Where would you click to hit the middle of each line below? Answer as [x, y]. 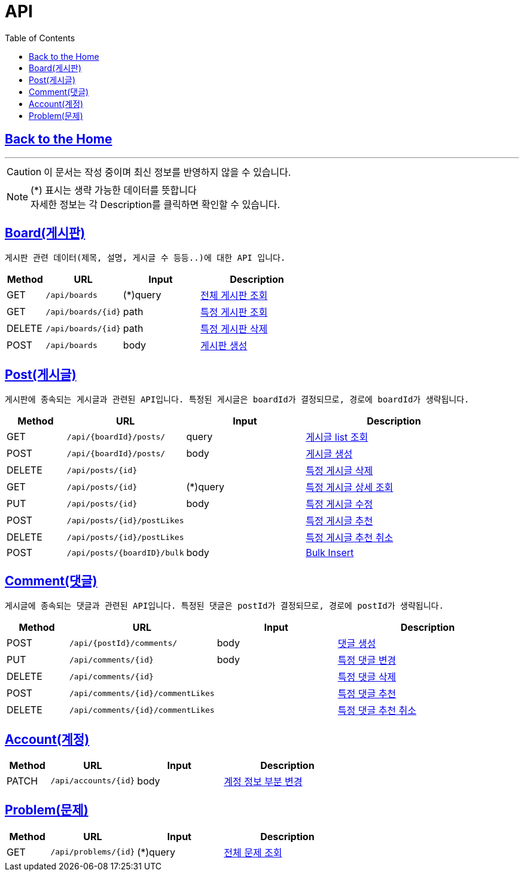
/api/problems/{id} [93, 852]
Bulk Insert [330, 553]
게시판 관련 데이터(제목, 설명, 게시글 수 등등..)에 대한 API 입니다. [145, 258]
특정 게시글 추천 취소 [350, 538]
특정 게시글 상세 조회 [350, 488]
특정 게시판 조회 [234, 312]
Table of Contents [40, 38]
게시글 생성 [329, 454]
